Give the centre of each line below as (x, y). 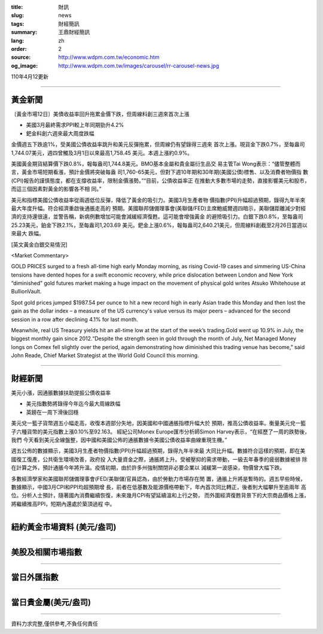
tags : (18, 23)
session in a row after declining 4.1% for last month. (74, 319)
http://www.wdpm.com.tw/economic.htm (109, 57)
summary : (24, 32)
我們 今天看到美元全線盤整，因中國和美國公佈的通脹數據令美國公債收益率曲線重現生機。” (119, 440)
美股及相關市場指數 (46, 552)
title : (17, 7)
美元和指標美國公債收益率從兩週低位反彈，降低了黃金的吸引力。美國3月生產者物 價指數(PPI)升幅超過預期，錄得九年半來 (158, 200)
